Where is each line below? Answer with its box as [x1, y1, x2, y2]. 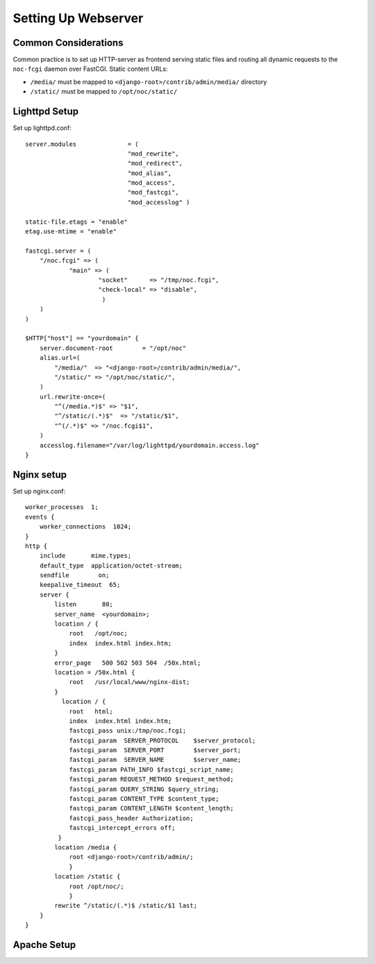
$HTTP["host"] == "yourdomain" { [25, 334, 139, 342]
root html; [69, 707, 114, 715]
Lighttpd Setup [12, 106, 79, 117]
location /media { [54, 844, 117, 851]
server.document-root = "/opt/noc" [39, 344, 187, 352]
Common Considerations [12, 37, 124, 49]
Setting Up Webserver [12, 10, 144, 26]
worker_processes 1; [25, 504, 99, 511]
